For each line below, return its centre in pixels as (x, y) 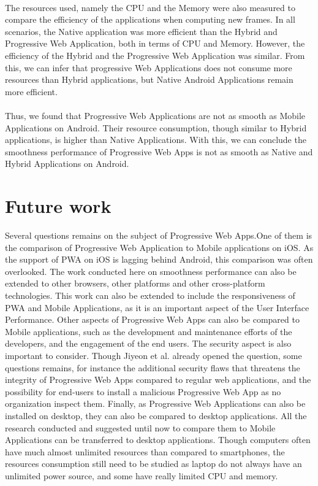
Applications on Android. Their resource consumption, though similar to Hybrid (156, 127)
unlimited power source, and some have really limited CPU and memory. (142, 475)
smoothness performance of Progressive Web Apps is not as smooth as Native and (159, 151)
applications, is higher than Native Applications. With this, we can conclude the (156, 140)
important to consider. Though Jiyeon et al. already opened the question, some (153, 355)
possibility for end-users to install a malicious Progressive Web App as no (143, 391)
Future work (58, 206)
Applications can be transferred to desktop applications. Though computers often (158, 440)
